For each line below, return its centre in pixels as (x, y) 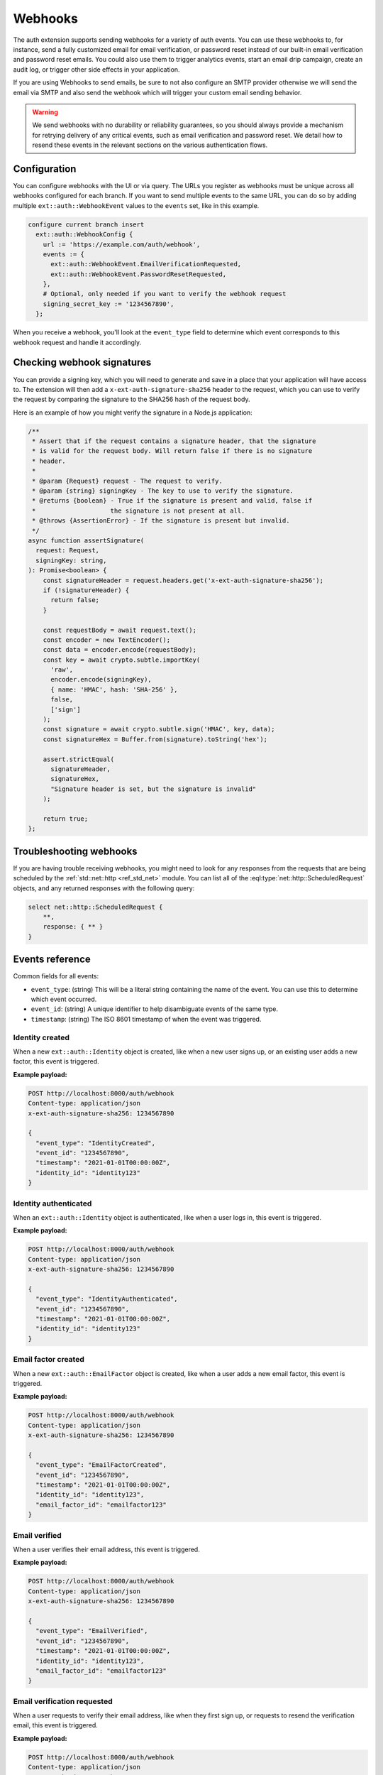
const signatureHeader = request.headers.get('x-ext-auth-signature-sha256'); (183, 580)
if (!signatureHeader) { (86, 590)
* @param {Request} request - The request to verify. (127, 481)
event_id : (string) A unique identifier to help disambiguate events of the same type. (155, 1009)
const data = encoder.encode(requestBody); (120, 650)
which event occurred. (64, 999)
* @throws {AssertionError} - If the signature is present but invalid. (161, 521)
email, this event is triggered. (56, 1725)
